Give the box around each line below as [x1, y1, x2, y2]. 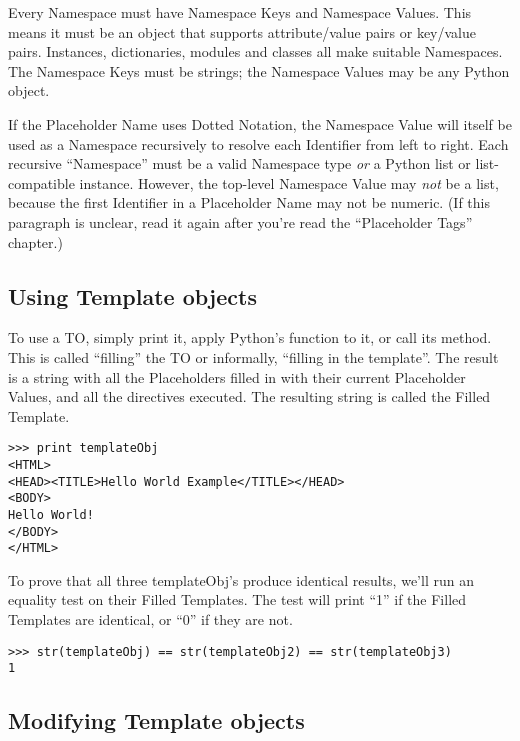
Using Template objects [8, 280, 257, 311]
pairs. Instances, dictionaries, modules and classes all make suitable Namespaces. [8, 41, 503, 62]
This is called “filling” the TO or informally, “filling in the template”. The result [8, 346, 499, 367]
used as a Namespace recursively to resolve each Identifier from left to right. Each [8, 133, 509, 154]
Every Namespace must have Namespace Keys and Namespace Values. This [8, 2, 472, 22]
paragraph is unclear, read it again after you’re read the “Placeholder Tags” [8, 211, 473, 232]
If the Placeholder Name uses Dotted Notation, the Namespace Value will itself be [8, 113, 512, 134]
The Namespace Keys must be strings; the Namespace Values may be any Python [8, 60, 510, 81]
